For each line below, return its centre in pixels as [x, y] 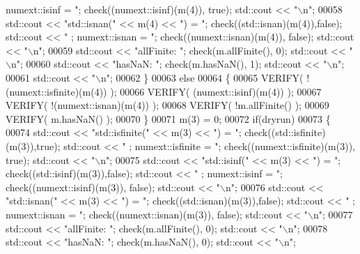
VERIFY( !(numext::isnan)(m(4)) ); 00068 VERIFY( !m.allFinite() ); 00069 [167, 105]
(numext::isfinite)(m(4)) [56, 91]
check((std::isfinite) [285, 132]
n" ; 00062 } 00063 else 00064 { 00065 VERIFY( [202, 77]
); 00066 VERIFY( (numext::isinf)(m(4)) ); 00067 [216, 91]
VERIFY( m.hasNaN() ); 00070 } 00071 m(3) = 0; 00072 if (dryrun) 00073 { [168, 118]
